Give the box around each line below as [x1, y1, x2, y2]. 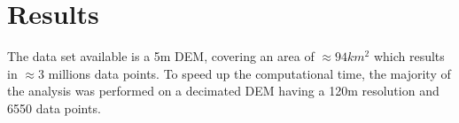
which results [373, 47, 445, 65]
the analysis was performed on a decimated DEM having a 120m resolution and [7, 81, 440, 100]
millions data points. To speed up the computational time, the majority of [48, 64, 451, 82]
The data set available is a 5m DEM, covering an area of [7, 47, 315, 65]
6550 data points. [7, 98, 101, 117]
